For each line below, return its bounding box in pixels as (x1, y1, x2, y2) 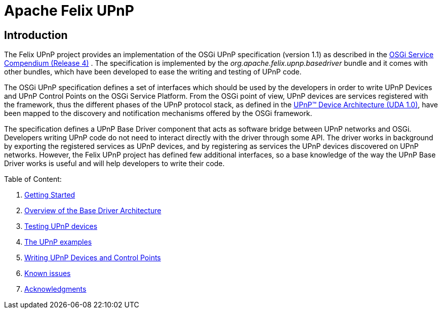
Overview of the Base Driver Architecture (24, 206, 162, 215)
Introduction (4, 28, 68, 42)
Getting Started (24, 190, 75, 200)
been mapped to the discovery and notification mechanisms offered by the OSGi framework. (4, 109, 312, 118)
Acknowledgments (24, 285, 87, 294)
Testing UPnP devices (24, 222, 98, 231)
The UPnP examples (24, 238, 92, 247)
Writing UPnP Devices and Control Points (24, 253, 161, 262)
